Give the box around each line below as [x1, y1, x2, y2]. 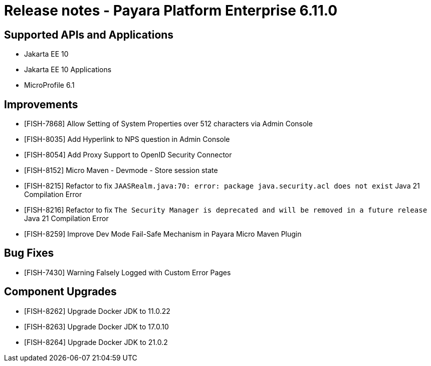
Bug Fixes [4, 247, 54, 260]
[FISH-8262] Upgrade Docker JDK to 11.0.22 [24, 306, 170, 315]
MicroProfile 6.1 [24, 81, 75, 90]
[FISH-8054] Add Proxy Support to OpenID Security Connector [24, 150, 232, 159]
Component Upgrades [4, 285, 117, 298]
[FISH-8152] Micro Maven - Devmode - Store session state [24, 166, 218, 175]
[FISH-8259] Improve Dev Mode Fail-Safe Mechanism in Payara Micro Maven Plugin [24, 230, 302, 239]
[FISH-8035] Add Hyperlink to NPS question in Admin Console [24, 135, 230, 144]
